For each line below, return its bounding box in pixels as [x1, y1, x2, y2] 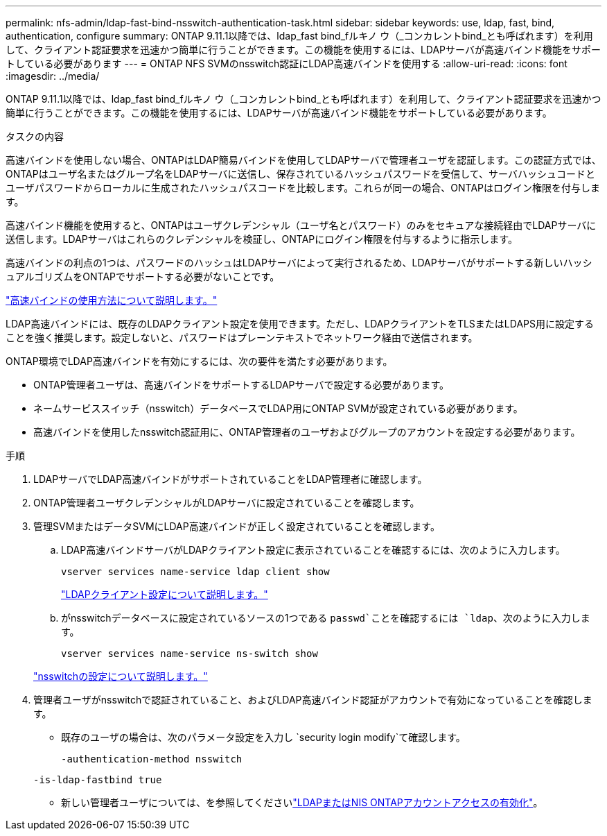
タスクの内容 [6, 130, 64, 142]
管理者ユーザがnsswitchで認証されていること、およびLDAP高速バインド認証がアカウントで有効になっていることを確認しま [33, 694, 592, 706]
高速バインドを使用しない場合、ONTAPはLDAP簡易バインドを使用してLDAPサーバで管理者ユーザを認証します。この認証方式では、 [6, 154, 601, 166]
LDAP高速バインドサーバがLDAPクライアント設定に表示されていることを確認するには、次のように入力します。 [61, 544, 565, 556]
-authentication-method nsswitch [61, 753, 243, 765]
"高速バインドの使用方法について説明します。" [6, 294, 218, 306]
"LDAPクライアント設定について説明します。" [61, 588, 268, 600]
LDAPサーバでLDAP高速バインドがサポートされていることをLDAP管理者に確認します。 [33, 473, 428, 485]
